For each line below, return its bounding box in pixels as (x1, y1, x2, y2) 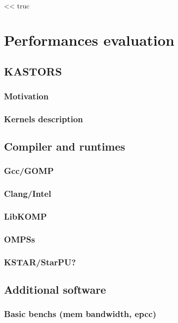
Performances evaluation (4, 29, 175, 50)
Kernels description (4, 112, 83, 125)
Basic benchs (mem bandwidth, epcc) (4, 308, 157, 320)
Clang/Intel (4, 187, 51, 199)
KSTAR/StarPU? (4, 255, 76, 268)
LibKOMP (4, 210, 47, 222)
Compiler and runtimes (4, 138, 126, 154)
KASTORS (4, 64, 62, 79)
